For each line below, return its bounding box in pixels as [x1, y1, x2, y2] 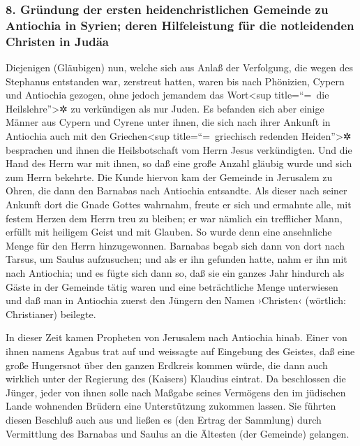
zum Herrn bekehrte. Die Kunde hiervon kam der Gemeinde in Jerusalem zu [6, 169, 333, 184]
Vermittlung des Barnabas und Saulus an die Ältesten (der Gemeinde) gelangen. [6, 426, 350, 440]
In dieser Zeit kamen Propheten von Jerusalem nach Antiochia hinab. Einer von [6, 330, 347, 345]
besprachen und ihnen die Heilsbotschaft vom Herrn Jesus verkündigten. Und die [6, 142, 352, 157]
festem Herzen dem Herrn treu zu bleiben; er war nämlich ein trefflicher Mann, [6, 210, 343, 225]
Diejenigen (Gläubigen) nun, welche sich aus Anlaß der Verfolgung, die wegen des [6, 60, 353, 75]
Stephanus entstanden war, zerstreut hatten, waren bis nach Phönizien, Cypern [6, 73, 345, 88]
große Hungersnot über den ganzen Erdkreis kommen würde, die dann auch [6, 357, 328, 372]
